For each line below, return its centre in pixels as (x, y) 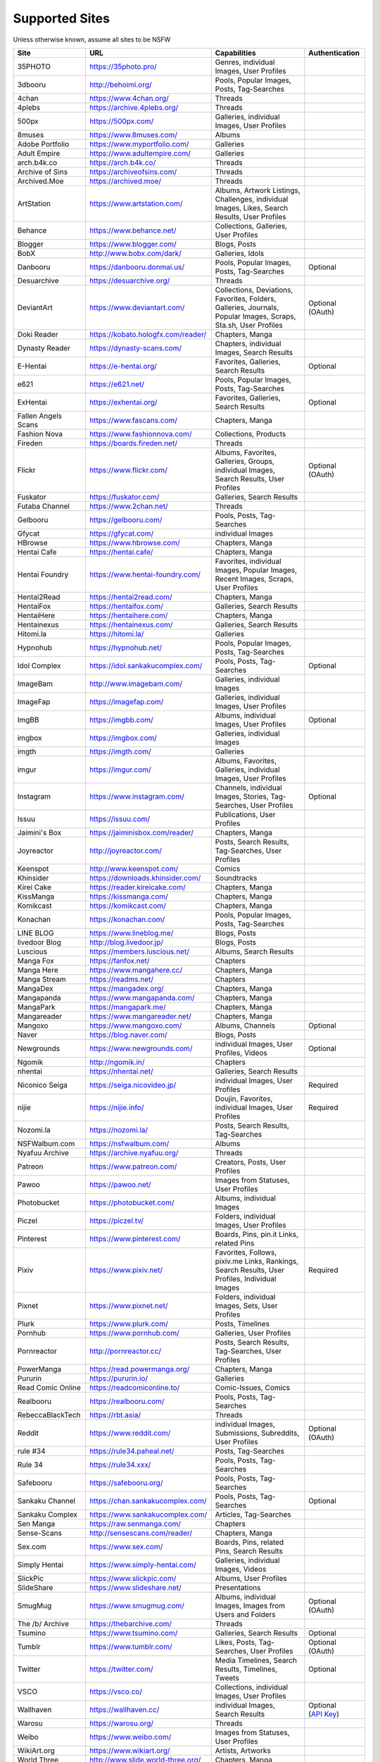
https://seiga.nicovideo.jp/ (133, 1085)
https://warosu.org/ (121, 1723)
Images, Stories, (242, 796)
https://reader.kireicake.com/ (137, 887)
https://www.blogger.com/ (133, 244)
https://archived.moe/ (125, 181)
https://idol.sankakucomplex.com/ (146, 665)
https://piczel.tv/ (116, 1221)
